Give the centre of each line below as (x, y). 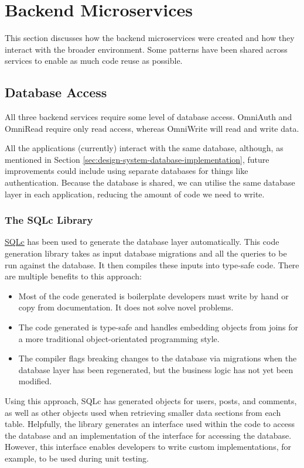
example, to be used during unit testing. (77, 458)
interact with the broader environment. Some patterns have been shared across (146, 49)
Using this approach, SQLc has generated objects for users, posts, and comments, (151, 401)
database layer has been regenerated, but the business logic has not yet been (156, 369)
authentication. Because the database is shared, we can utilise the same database (150, 182)
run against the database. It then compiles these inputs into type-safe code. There (152, 264)
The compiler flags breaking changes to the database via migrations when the (158, 358)
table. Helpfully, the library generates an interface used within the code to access (150, 424)
